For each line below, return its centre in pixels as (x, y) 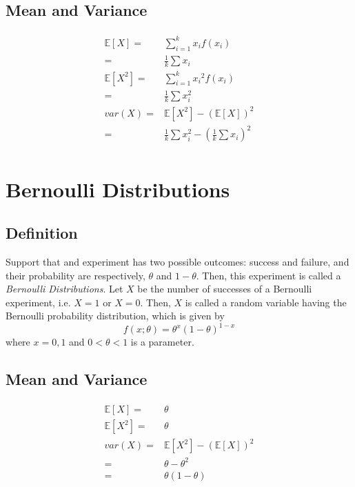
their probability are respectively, (75, 275)
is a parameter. (162, 342)
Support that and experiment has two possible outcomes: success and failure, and (177, 261)
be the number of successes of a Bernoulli (225, 289)
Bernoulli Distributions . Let (64, 289)
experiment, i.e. (38, 302)
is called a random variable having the (266, 302)
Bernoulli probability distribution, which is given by (115, 316)
